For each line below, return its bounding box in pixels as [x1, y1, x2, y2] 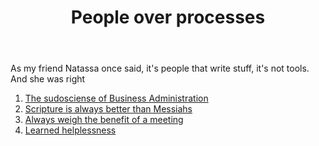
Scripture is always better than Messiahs [24, 103, 193, 115]
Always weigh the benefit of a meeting [24, 114, 184, 126]
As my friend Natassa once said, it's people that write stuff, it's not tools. [10, 62, 310, 75]
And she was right [10, 73, 86, 85]
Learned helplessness [24, 124, 117, 136]
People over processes [70, 6, 266, 29]
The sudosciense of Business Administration [24, 92, 209, 105]
